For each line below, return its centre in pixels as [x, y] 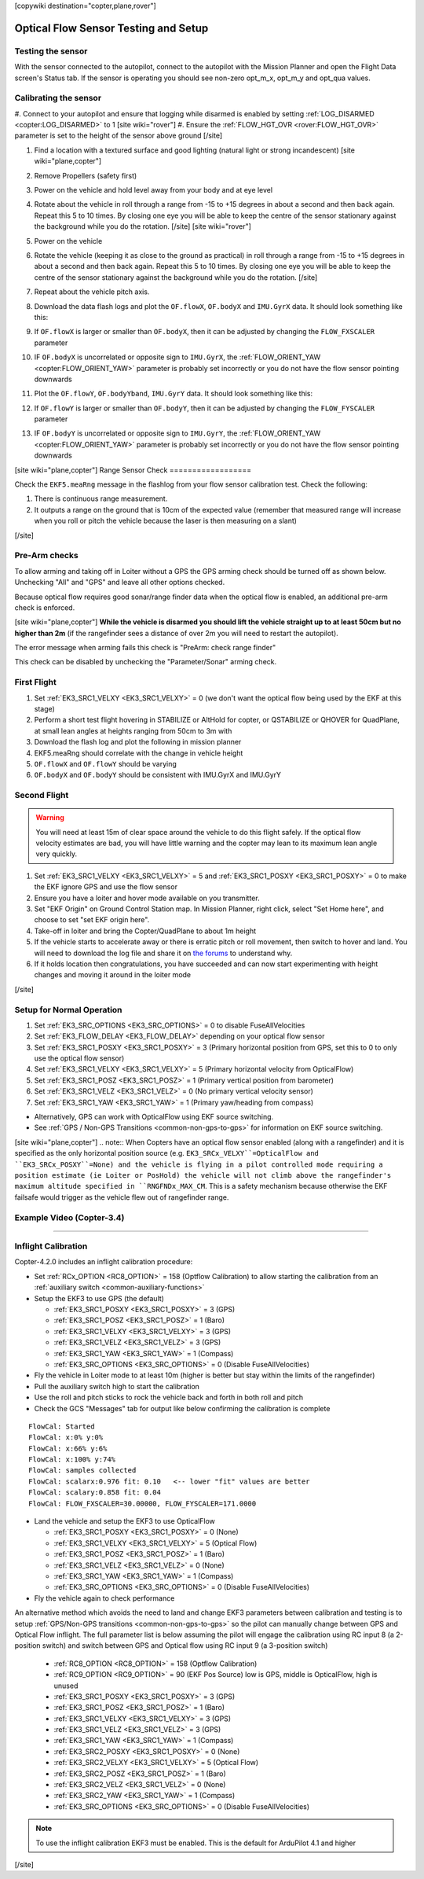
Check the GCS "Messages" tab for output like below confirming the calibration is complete [182, 1408]
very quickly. [57, 854]
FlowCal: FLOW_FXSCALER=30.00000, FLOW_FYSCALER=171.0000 [143, 1503]
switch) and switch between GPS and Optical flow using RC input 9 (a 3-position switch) [185, 1646]
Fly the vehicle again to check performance [104, 1598]
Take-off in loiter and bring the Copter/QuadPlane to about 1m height [145, 931]
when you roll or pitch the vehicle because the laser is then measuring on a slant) [166, 521]
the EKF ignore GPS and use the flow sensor [106, 887]
